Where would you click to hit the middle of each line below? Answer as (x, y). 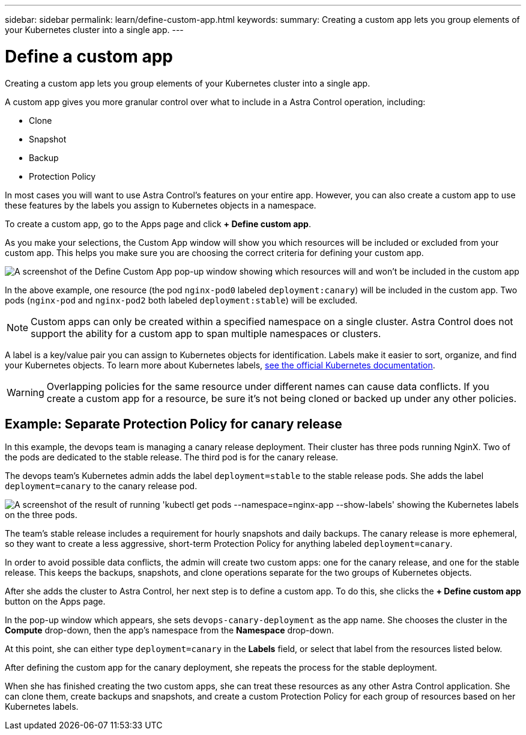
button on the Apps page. (55, 602)
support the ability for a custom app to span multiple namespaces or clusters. (206, 333)
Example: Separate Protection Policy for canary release (174, 424)
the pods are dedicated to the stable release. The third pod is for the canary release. (172, 457)
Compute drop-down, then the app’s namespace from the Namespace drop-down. (169, 630)
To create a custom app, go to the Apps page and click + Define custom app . (158, 224)
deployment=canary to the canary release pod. (101, 486)
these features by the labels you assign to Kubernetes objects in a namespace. (161, 205)
